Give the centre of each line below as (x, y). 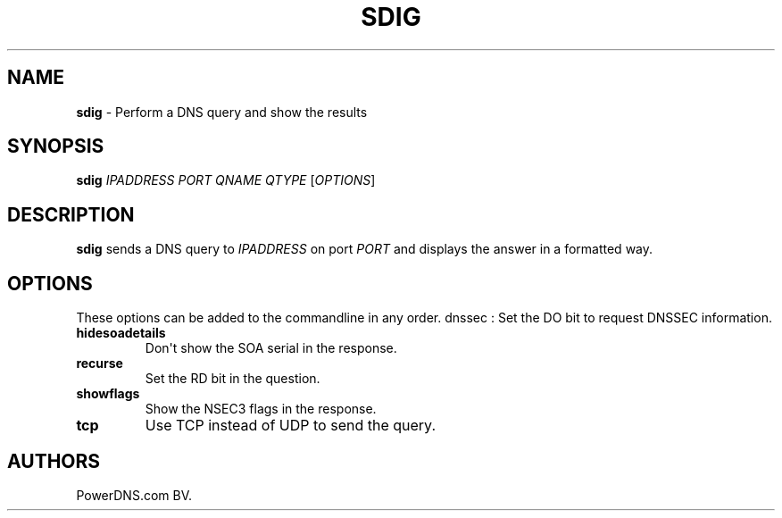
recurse (100, 363)
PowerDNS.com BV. (134, 495)
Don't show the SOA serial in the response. (271, 348)
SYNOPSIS (56, 146)
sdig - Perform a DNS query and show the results (222, 112)
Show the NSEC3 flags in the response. (261, 409)
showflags (108, 394)
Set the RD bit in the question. (233, 379)
